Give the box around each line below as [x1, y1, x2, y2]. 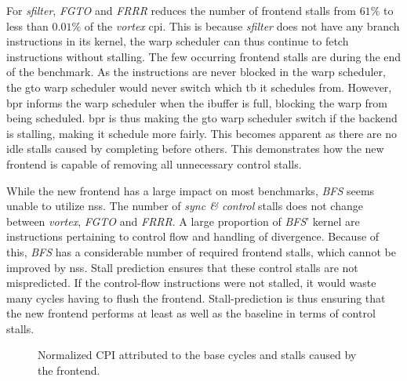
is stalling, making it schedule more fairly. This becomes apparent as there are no [6, 125, 398, 141]
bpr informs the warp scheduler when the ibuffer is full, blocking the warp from [6, 94, 387, 111]
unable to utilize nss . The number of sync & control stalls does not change [6, 198, 363, 214]
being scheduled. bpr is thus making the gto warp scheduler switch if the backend [6, 110, 398, 126]
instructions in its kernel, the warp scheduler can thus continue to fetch [6, 33, 349, 49]
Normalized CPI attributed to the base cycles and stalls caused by [38, 347, 357, 363]
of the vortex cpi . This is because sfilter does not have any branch [84, 17, 400, 34]
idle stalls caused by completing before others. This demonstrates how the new [6, 140, 384, 157]
